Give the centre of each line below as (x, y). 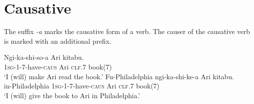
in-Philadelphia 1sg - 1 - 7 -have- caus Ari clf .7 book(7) (82, 86)
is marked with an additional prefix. (58, 41)
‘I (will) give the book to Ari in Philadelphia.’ (72, 95)
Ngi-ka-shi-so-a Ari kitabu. (44, 57)
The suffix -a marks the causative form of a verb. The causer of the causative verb (127, 31)
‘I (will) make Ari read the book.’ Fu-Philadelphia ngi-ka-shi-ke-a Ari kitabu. (119, 76)
